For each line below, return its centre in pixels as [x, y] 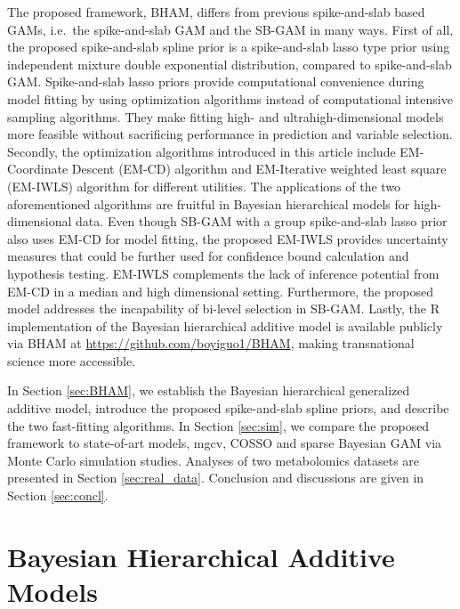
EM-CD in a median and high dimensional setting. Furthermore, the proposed [220, 291]
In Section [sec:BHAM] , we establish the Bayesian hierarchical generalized [209, 390]
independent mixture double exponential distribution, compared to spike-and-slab [230, 64]
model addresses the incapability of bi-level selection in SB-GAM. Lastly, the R [224, 309]
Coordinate [38, 169]
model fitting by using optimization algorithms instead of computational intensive [230, 98]
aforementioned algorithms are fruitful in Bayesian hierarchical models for [209, 203]
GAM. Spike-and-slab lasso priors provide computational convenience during [216, 81]
